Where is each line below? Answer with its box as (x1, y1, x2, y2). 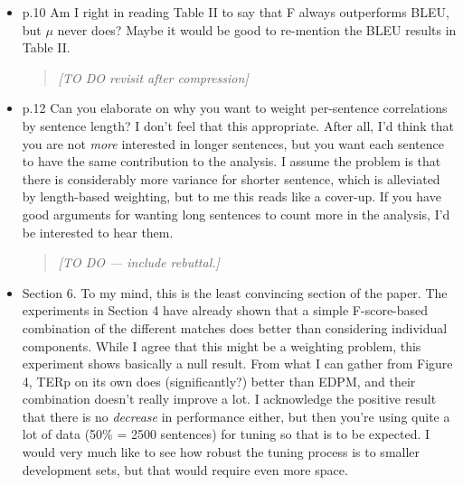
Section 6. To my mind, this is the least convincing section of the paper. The (22, 283, 448, 302)
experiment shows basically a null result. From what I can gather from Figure (22, 354, 453, 373)
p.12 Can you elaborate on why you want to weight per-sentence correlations (22, 98, 448, 117)
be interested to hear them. (22, 222, 174, 241)
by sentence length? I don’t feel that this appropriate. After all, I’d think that (22, 116, 454, 135)
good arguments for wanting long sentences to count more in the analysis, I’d (22, 204, 450, 223)
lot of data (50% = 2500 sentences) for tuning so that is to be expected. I (22, 424, 430, 443)
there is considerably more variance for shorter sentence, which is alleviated (22, 169, 440, 188)
